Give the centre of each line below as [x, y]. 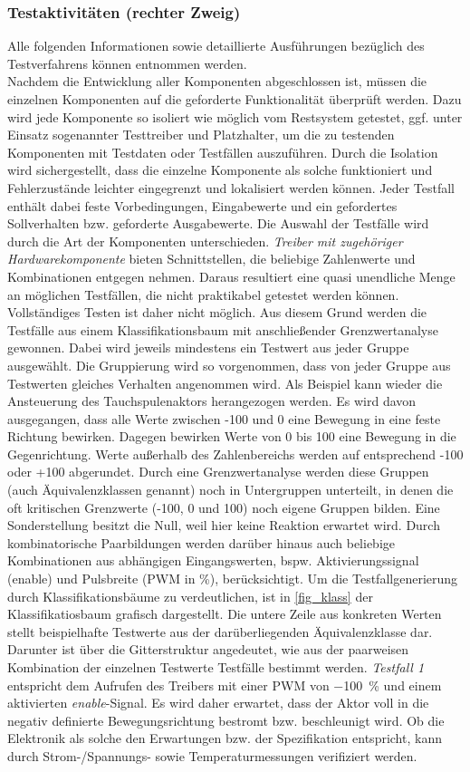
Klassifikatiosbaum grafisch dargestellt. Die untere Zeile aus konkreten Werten [225, 614]
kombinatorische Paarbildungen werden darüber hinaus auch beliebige [201, 542]
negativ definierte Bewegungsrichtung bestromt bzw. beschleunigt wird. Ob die [226, 720]
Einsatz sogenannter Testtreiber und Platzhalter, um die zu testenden [201, 135]
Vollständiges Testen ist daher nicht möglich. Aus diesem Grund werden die [217, 312]
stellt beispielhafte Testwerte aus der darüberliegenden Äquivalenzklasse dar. [220, 631]
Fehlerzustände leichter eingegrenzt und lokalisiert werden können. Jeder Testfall [231, 187]
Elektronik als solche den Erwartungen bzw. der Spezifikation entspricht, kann [225, 738]
